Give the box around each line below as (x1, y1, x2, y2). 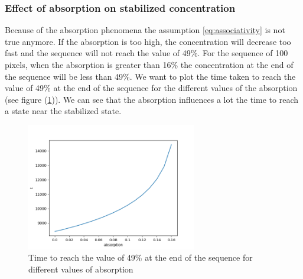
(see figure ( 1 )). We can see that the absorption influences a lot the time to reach (5, 93, 298, 105)
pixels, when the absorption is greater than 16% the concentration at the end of (5, 59, 294, 70)
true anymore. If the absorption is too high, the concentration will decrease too (5, 35, 291, 47)
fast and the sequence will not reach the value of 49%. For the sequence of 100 (5, 47, 288, 59)
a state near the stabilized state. (5, 105, 122, 117)
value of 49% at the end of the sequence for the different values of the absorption (5, 82, 298, 94)
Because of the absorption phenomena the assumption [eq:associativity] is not (5, 24, 285, 36)
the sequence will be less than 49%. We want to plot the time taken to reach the (5, 70, 296, 82)
